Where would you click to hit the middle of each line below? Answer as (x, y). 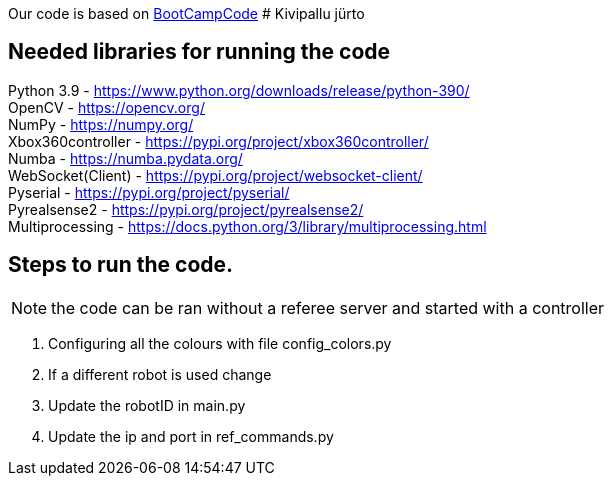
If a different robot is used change (160, 374)
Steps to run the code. (121, 265)
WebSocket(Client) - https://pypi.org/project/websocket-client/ (215, 175)
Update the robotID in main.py (147, 405)
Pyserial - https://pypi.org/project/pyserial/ (149, 192)
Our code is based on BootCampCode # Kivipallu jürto (186, 13)
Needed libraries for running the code (199, 52)
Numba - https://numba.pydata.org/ (125, 158)
